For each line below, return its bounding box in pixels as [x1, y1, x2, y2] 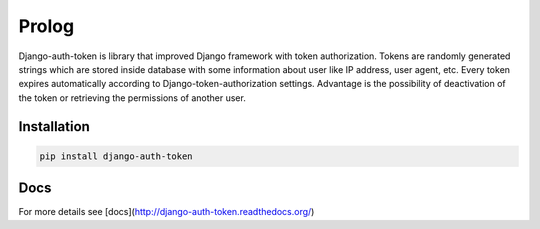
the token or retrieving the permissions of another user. [18, 91, 247, 104]
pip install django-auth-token [39, 150, 194, 162]
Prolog [18, 15, 75, 37]
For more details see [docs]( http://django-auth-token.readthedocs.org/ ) [18, 206, 315, 218]
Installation [18, 118, 90, 135]
